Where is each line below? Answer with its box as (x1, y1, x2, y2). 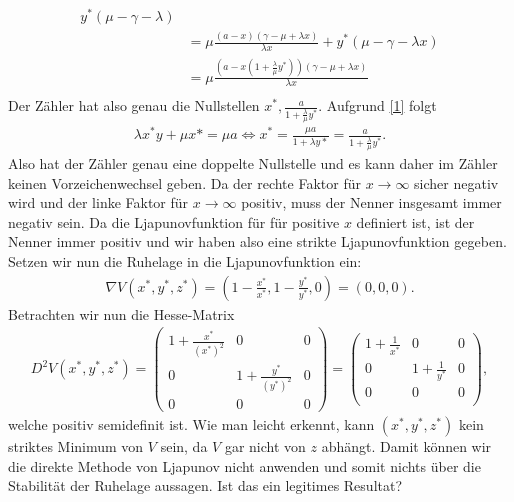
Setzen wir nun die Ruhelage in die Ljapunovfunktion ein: (8, 250, 362, 271)
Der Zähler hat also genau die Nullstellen (8, 95, 260, 116)
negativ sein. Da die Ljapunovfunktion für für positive (8, 211, 340, 232)
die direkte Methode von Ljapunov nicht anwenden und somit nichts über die (8, 455, 481, 476)
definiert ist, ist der (356, 211, 475, 232)
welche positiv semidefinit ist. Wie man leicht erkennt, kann (8, 414, 375, 435)
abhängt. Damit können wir (321, 436, 492, 457)
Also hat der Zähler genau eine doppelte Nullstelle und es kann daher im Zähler (8, 153, 498, 173)
